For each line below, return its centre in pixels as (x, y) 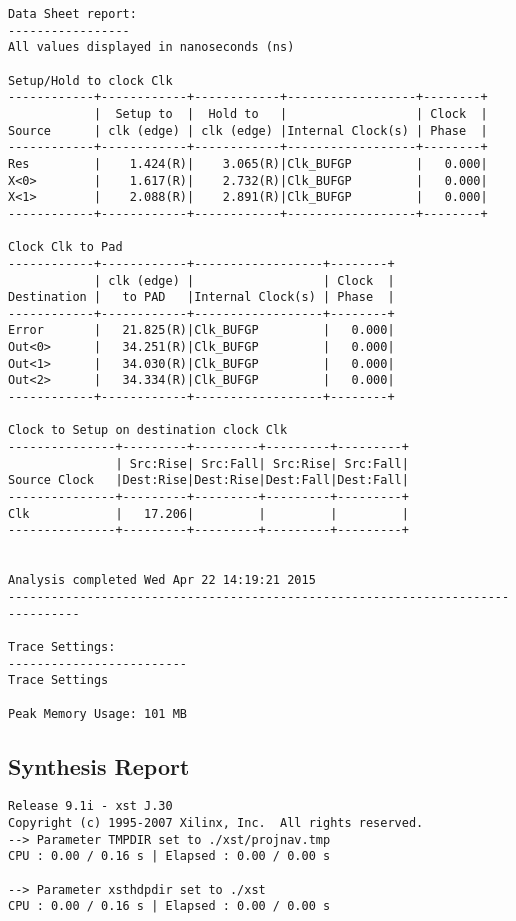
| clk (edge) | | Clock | (244, 280)
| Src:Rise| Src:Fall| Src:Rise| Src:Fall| (262, 463)
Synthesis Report (99, 765)
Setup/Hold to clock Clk (90, 80)
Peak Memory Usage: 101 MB (97, 713)
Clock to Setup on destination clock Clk (148, 430)
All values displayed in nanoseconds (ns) (151, 47)
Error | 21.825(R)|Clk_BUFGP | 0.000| (201, 330)
